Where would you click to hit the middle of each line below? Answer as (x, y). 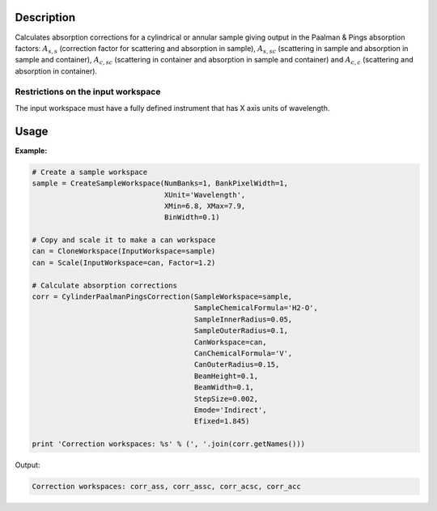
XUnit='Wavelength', (205, 195)
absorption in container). (56, 71)
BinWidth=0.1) (192, 217)
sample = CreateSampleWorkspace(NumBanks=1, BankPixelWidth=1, (160, 183)
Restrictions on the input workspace (88, 92)
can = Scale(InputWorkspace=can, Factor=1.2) (124, 262)
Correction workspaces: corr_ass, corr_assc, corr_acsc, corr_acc (166, 487)
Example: (31, 151)
